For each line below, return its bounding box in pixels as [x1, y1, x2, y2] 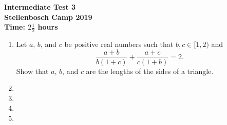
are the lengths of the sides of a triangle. [86, 65, 214, 76]
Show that [16, 65, 49, 76]
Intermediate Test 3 [4, 2, 76, 12]
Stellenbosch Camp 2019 [4, 11, 92, 22]
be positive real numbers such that [64, 39, 174, 49]
